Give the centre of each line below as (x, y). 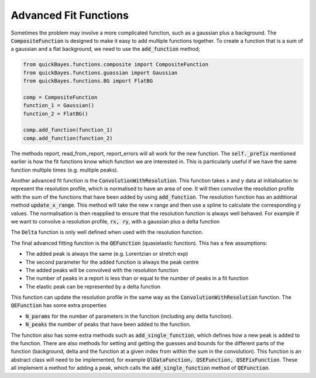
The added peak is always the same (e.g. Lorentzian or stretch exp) (107, 254)
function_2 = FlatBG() (56, 114)
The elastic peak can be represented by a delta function (93, 286)
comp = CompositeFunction (60, 97)
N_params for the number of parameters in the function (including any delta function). (129, 316)
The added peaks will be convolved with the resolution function (102, 270)
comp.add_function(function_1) (68, 130)
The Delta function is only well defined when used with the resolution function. (107, 232)
